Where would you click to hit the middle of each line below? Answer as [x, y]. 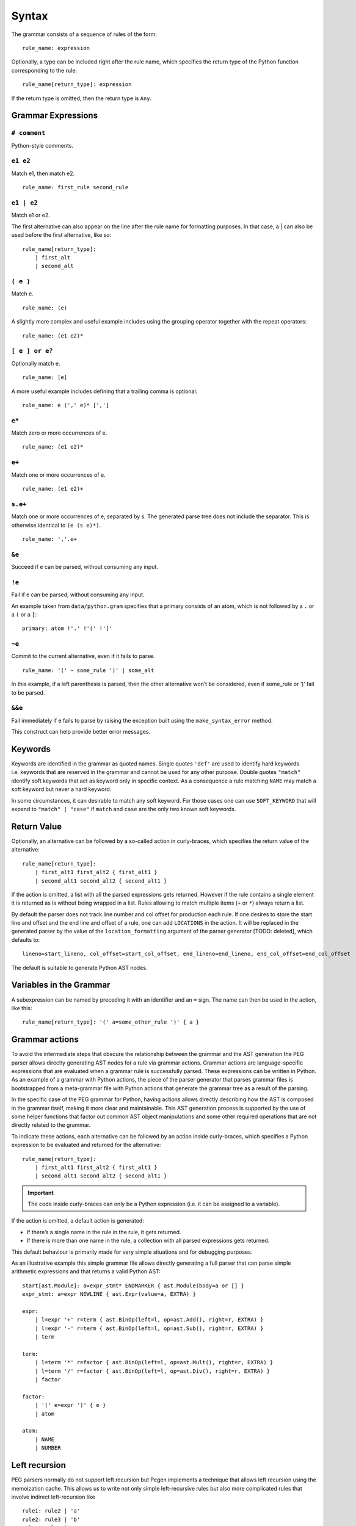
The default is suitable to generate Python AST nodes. [79, 967]
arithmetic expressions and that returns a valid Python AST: [86, 1271]
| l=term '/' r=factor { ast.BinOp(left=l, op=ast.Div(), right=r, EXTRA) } [152, 1371]
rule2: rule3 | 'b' [51, 1519]
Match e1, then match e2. [43, 173]
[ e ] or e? [32, 351]
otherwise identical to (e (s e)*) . [56, 525]
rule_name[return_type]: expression [77, 85]
